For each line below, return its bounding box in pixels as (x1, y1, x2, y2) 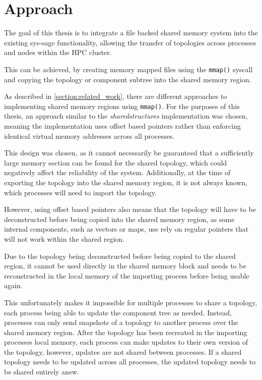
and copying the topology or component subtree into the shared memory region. (4, 74, 251, 84)
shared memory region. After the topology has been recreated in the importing (4, 327, 247, 337)
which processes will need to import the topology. (4, 187, 157, 197)
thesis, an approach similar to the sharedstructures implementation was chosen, (4, 111, 248, 121)
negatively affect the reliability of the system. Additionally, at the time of (4, 167, 231, 178)
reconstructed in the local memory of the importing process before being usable (4, 270, 249, 281)
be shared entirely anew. (4, 366, 80, 377)
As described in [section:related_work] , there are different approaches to (4, 91, 227, 101)
